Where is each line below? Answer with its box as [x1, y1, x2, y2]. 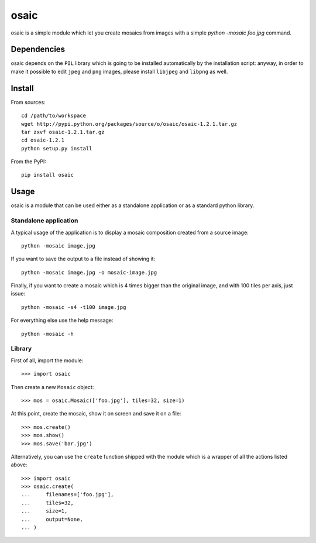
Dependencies [11, 44, 66, 54]
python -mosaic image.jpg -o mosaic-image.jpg [21, 269, 157, 276]
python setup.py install [21, 145, 92, 152]
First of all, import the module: [11, 357, 84, 364]
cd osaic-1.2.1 [21, 137, 65, 143]
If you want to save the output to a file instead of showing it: [11, 255, 156, 263]
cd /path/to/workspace [21, 112, 87, 119]
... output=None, [21, 515, 83, 523]
